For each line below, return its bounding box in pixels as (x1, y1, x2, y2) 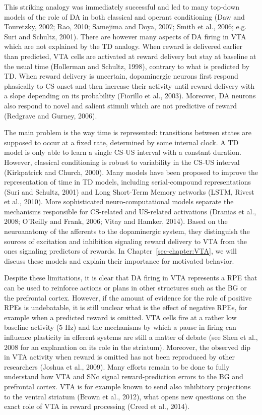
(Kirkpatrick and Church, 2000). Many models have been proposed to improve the (4, 166, 258, 177)
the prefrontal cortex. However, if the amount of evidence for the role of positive (4, 292, 252, 303)
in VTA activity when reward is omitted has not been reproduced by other (4, 351, 235, 362)
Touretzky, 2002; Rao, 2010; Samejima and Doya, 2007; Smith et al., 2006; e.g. (4, 21, 247, 32)
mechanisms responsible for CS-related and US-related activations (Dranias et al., (4, 206, 256, 216)
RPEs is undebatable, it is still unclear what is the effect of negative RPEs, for (4, 302, 247, 313)
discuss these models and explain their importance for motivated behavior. (4, 255, 234, 266)
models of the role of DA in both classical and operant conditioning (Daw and (4, 11, 245, 22)
